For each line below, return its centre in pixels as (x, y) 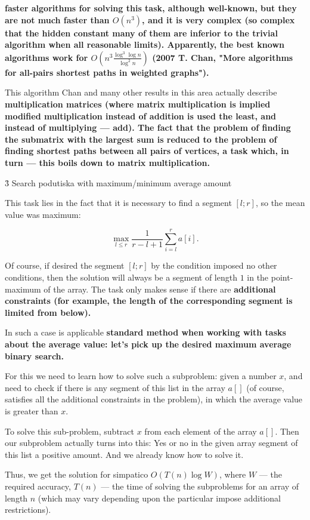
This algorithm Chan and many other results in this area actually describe (141, 92)
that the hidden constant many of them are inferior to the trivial (141, 33)
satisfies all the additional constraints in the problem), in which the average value (154, 399)
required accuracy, (38, 486)
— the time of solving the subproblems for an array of (200, 486)
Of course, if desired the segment (65, 265)
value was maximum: (43, 214)
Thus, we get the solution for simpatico (77, 474)
